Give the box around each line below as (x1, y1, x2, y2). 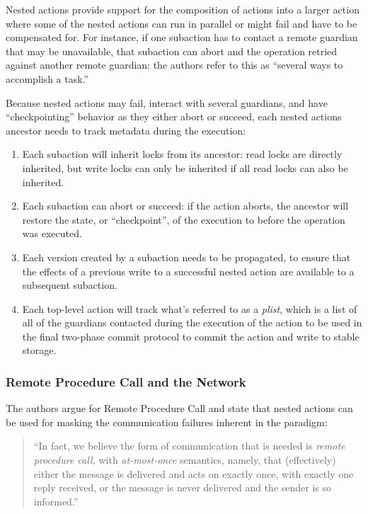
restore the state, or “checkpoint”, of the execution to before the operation (22, 212, 345, 227)
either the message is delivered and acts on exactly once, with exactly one (33, 466, 354, 481)
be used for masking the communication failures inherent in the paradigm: (6, 414, 328, 429)
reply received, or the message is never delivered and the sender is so (33, 480, 332, 495)
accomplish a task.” (6, 71, 89, 86)
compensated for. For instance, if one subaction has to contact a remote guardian (6, 30, 358, 45)
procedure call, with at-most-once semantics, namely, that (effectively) (33, 452, 336, 467)
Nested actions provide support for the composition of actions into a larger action (6, 2, 360, 16)
